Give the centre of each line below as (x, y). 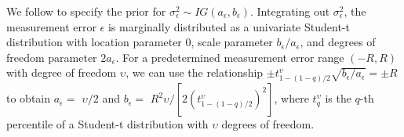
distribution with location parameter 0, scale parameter (140, 42)
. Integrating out (290, 11)
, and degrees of (338, 42)
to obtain (29, 98)
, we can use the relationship (195, 72)
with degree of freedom (62, 72)
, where (291, 98)
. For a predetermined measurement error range (230, 57)
